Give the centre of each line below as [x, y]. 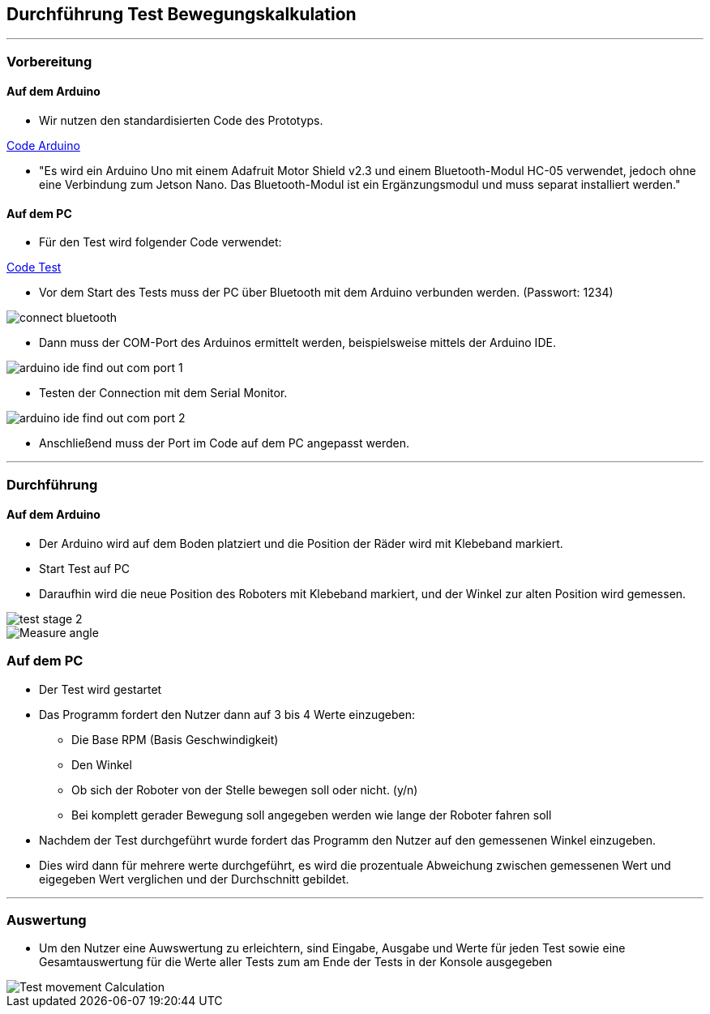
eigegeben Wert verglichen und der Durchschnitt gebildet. [194, 879]
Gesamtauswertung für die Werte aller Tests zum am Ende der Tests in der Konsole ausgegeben [296, 962]
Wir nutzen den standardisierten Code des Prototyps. [181, 121]
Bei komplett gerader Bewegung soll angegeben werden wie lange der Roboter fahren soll [312, 815]
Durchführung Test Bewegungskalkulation [182, 14]
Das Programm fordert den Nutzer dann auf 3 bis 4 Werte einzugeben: [227, 714]
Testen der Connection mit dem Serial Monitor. [163, 393]
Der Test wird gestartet [101, 689]
